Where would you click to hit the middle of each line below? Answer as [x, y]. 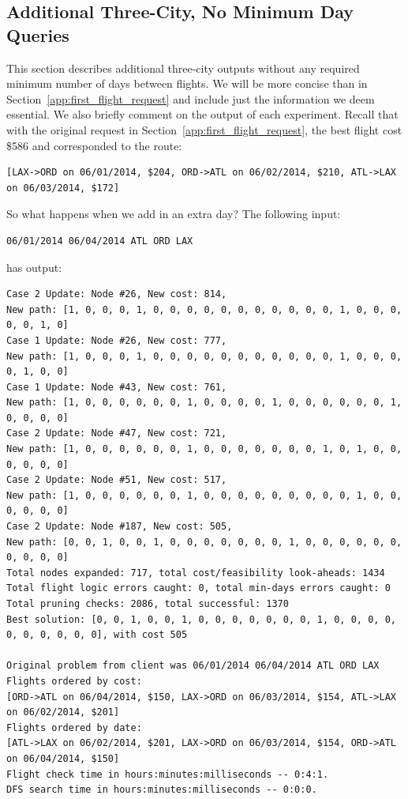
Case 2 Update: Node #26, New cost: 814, [117, 294]
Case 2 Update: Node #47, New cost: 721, [117, 433]
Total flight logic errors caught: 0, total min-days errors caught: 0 [198, 588]
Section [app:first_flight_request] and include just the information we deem [191, 98]
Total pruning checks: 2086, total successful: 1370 [148, 604]
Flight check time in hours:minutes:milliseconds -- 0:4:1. [168, 774]
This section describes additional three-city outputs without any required [183, 68]
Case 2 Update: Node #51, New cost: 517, [117, 480]
